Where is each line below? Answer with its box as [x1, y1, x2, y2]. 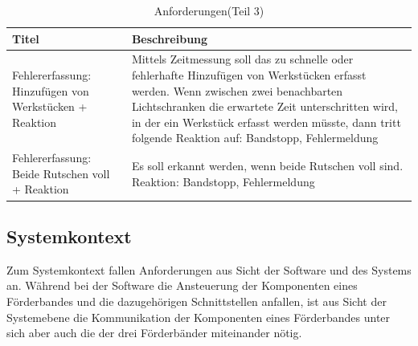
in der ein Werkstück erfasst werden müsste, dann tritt [131, 113, 401, 130]
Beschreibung [131, 30, 208, 47]
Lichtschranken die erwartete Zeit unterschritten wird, [131, 98, 399, 115]
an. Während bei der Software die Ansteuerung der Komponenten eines [6, 277, 358, 294]
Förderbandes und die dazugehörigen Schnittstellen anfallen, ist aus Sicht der [6, 292, 387, 309]
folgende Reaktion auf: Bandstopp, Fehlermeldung [131, 129, 379, 146]
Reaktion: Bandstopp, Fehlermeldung [131, 173, 315, 189]
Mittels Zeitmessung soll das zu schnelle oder [131, 51, 354, 67]
